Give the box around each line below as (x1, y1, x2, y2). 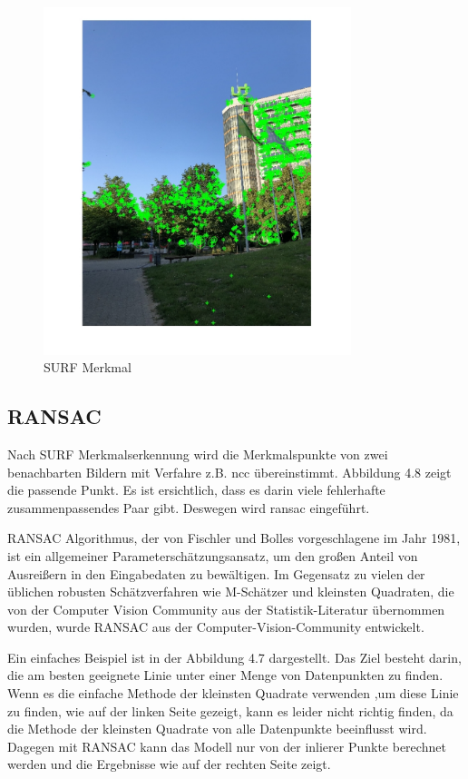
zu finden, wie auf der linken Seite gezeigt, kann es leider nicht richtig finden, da (7, 701, 453, 720)
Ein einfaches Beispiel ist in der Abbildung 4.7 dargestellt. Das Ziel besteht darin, (7, 647, 462, 666)
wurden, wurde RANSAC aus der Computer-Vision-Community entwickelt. (7, 617, 424, 636)
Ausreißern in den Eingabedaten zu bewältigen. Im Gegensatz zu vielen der (7, 564, 425, 583)
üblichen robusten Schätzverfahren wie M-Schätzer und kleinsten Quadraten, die (7, 582, 454, 601)
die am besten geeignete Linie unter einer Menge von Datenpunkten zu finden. (7, 666, 444, 685)
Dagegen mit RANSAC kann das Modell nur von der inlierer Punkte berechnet (7, 736, 446, 755)
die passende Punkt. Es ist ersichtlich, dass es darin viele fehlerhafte (7, 480, 385, 499)
